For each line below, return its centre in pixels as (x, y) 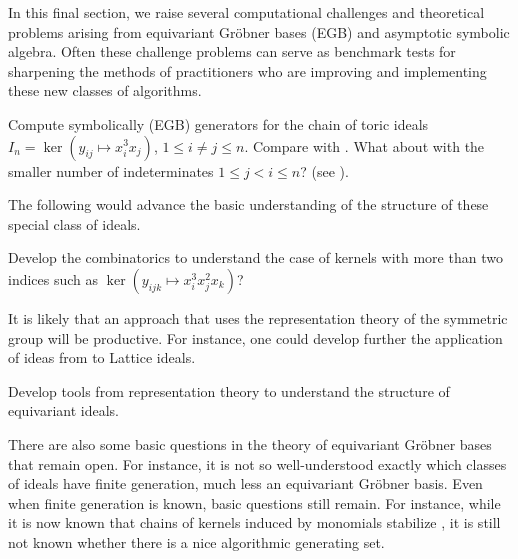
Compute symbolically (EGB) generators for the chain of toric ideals (218, 123)
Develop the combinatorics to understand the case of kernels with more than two (255, 257)
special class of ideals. (74, 223)
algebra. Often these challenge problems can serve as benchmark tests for (232, 51)
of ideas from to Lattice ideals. (102, 357)
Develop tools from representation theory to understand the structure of (229, 390)
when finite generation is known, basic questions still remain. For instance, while (254, 502)
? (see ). (324, 170)
